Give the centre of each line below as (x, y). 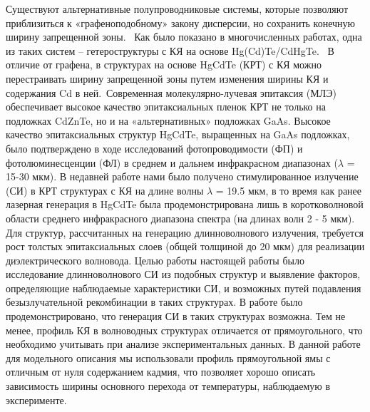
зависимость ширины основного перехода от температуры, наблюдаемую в (168, 386)
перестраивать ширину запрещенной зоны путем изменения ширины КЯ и (167, 78)
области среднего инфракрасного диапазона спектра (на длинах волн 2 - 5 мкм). (180, 218)
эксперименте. (36, 400)
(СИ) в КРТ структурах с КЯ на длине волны (105, 190)
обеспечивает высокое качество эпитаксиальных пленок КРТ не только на (166, 107)
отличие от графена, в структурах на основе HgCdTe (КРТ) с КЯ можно (164, 65)
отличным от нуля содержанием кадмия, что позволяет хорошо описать (161, 372)
